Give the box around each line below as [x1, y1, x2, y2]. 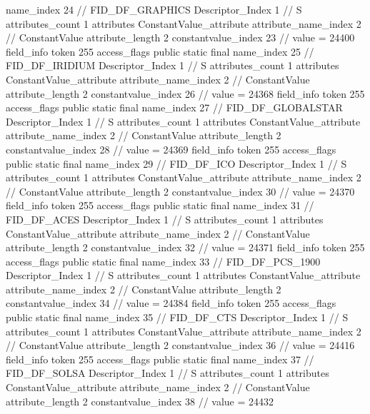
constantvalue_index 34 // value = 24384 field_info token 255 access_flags [6, 296, 336, 310]
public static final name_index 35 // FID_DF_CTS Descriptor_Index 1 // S [6, 310, 349, 325]
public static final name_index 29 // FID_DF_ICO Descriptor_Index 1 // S [6, 156, 347, 171]
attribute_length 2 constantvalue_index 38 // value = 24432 [6, 393, 274, 408]
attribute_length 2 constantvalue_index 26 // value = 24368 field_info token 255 [6, 86, 365, 101]
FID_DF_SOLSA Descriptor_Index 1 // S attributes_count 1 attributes [6, 365, 329, 380]
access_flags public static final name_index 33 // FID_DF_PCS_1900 [6, 253, 321, 268]
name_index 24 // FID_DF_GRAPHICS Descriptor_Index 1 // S [6, 2, 302, 16]
